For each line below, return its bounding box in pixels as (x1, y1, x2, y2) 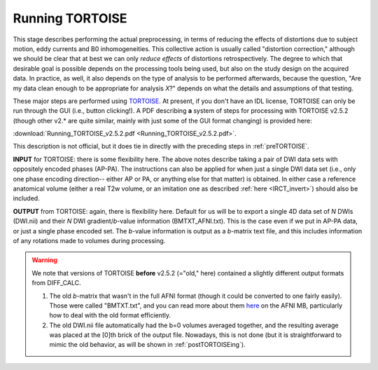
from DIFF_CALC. (31, 279, 81, 287)
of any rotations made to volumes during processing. (13, 236, 166, 245)
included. (13, 194, 40, 203)
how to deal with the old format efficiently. (49, 311, 171, 320)
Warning (31, 256, 57, 264)
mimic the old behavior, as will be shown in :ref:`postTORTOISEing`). (49, 341, 246, 349)
